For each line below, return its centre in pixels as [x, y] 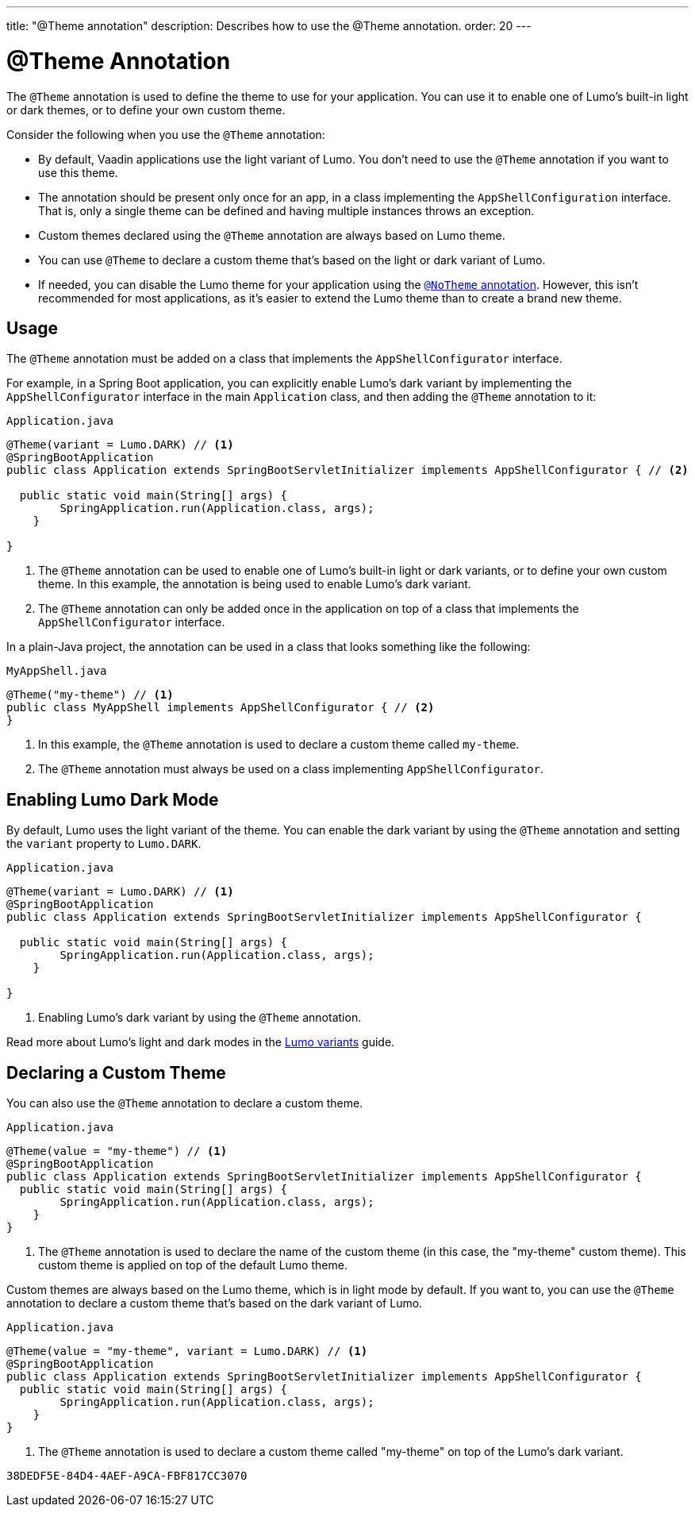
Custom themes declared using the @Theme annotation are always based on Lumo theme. [272, 235]
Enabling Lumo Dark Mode [113, 799]
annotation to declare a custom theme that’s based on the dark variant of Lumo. [215, 1303]
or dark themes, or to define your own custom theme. [146, 110]
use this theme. [78, 172]
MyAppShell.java [57, 671]
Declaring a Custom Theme [116, 1072]
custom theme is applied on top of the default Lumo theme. [193, 1265]
